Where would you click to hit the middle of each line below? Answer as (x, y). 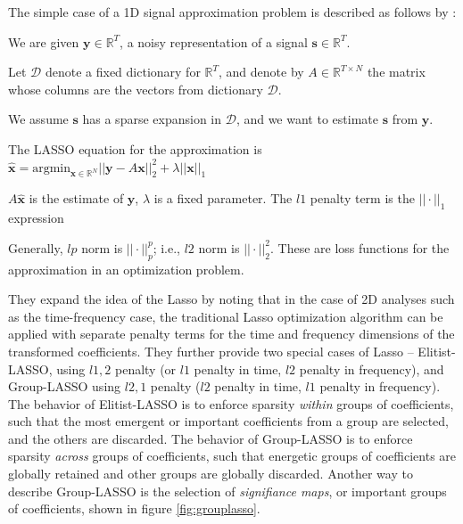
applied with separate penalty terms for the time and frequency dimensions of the (231, 334)
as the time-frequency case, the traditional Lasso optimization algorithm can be (226, 316)
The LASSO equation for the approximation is (135, 148)
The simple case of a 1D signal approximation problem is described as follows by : (232, 12)
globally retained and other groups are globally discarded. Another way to (211, 474)
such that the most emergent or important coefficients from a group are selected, (228, 421)
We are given (44, 41)
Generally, (36, 247)
